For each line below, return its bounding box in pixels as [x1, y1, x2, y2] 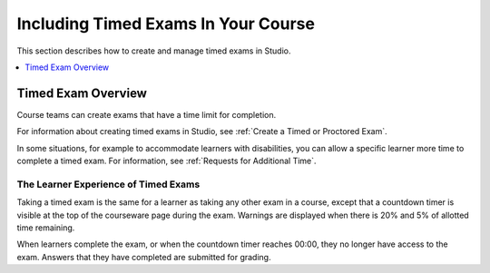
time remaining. [16, 222, 75, 233]
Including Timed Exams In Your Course [16, 14, 315, 34]
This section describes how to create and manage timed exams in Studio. [16, 45, 291, 56]
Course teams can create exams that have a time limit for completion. [16, 109, 277, 120]
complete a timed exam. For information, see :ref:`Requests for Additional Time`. [16, 155, 317, 167]
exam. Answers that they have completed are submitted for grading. [16, 251, 271, 262]
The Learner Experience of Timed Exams [16, 178, 201, 190]
